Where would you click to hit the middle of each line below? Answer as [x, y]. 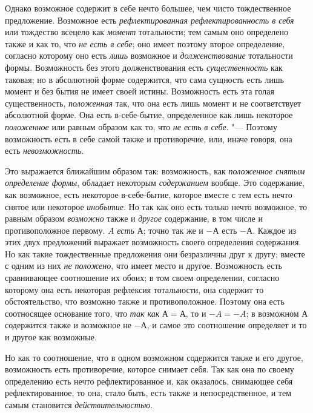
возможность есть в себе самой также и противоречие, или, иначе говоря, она [149, 138]
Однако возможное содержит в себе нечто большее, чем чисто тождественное [148, 8]
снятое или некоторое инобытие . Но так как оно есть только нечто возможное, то [156, 206]
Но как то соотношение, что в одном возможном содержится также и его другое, [154, 357]
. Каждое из [274, 230]
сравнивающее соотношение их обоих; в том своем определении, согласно [142, 278]
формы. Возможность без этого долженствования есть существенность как [144, 67]
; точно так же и [173, 230]
